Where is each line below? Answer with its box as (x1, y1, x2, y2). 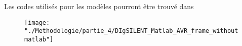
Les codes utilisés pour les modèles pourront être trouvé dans (4, 1, 194, 11)
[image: (24, 19, 50, 26)
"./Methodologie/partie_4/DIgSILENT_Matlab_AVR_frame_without (24, 27, 238, 35)
